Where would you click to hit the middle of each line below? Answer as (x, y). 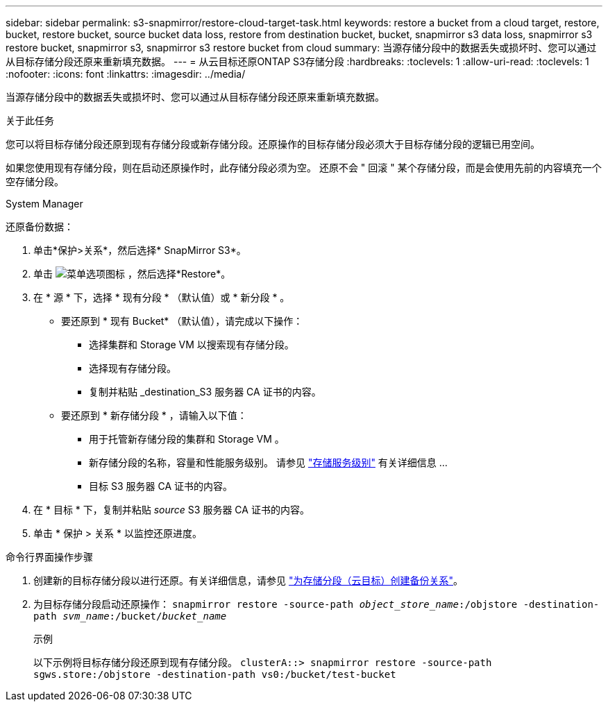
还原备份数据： (40, 227)
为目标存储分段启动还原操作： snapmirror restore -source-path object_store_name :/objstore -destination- (316, 604)
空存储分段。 (35, 181)
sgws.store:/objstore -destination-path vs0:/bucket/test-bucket (215, 674)
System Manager (44, 204)
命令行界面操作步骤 (49, 557)
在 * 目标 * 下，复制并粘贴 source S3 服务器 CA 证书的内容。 (171, 510)
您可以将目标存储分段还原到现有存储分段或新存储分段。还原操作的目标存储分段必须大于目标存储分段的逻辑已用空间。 (273, 144)
